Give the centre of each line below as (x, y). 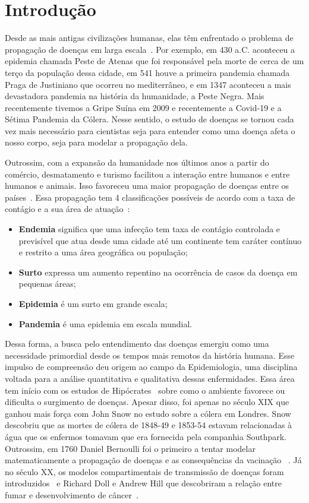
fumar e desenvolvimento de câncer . (72, 494)
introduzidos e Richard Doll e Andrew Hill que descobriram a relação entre (143, 483)
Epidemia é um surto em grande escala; (93, 303)
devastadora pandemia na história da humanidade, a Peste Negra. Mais (135, 96)
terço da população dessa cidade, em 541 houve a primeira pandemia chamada (147, 72)
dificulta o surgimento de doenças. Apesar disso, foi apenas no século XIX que (147, 402)
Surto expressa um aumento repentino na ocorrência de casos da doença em (158, 272)
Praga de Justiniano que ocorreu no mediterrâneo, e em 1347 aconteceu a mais (148, 84)
